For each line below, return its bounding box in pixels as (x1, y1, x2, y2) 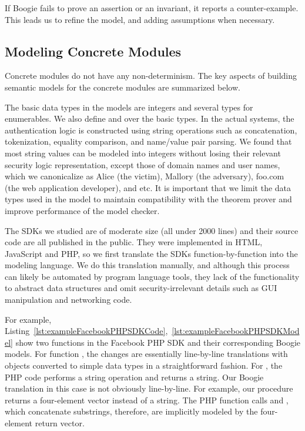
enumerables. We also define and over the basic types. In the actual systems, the (5, 112, 294, 125)
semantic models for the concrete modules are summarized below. (5, 81, 240, 93)
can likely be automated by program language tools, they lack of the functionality (5, 270, 300, 282)
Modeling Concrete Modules (5, 42, 182, 60)
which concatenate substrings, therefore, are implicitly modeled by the (5, 405, 258, 417)
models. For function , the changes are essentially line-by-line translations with (5, 348, 288, 360)
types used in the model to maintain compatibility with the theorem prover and (5, 193, 292, 205)
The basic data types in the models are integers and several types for (5, 101, 253, 113)
